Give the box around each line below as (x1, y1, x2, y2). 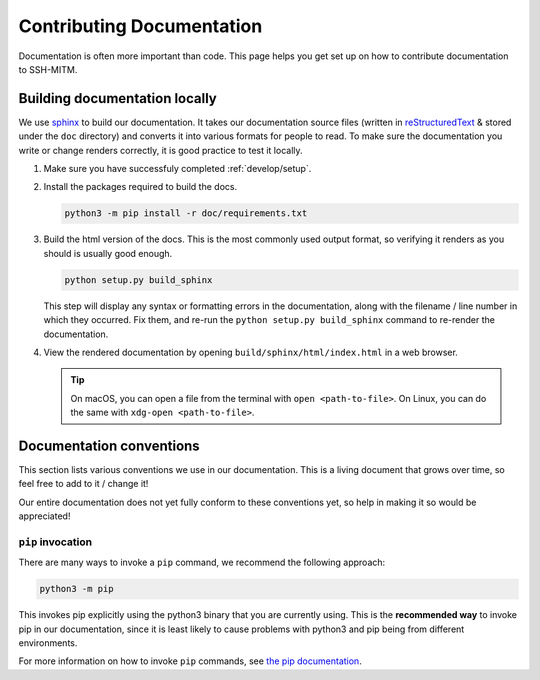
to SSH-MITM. (18, 63, 78, 75)
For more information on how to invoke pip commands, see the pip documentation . (18, 655, 362, 667)
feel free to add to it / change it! (18, 478, 149, 490)
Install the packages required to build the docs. (43, 181, 238, 193)
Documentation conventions (18, 437, 200, 454)
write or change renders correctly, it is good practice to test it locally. (18, 144, 304, 156)
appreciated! (18, 510, 71, 522)
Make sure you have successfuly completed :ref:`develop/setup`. (43, 163, 312, 175)
